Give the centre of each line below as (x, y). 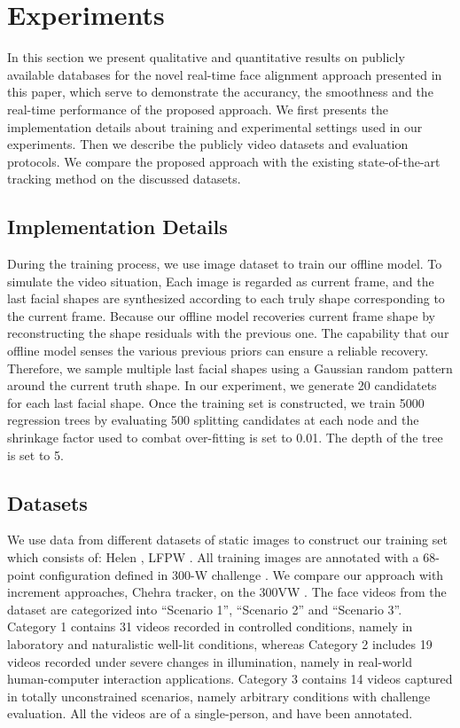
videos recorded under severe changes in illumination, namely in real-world (210, 661)
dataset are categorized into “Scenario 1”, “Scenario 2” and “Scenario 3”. (205, 609)
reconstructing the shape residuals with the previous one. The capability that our (228, 333)
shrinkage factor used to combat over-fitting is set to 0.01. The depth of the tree (225, 438)
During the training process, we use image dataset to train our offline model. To (225, 264)
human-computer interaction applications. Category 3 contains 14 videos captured (230, 679)
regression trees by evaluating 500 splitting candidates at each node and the (213, 420)
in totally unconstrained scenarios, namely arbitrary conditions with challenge (219, 696)
